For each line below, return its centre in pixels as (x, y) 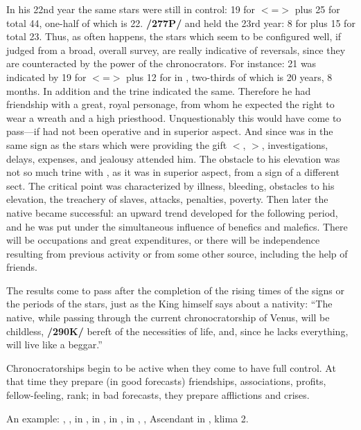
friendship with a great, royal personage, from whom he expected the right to (170, 104)
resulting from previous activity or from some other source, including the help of (177, 253)
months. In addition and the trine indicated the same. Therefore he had (159, 90)
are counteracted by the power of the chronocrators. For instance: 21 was (161, 63)
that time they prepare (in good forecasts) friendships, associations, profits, (166, 381)
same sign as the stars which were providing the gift (117, 144)
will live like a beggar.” (54, 344)
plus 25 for (317, 9)
